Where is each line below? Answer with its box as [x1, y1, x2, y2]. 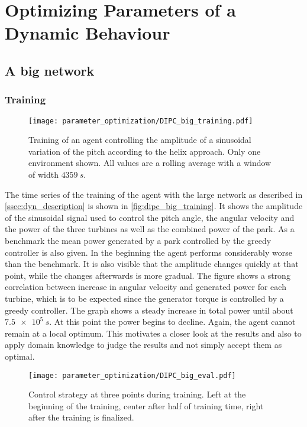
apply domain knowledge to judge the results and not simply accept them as [5, 338, 282, 351]
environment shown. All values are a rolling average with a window [28, 157, 272, 169]
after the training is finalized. [28, 411, 134, 423]
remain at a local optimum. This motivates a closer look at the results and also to [5, 327, 302, 339]
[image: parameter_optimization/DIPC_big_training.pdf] [28, 116, 253, 125]
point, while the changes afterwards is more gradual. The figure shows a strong [5, 269, 290, 281]
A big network [5, 61, 95, 79]
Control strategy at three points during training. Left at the [28, 388, 246, 400]
